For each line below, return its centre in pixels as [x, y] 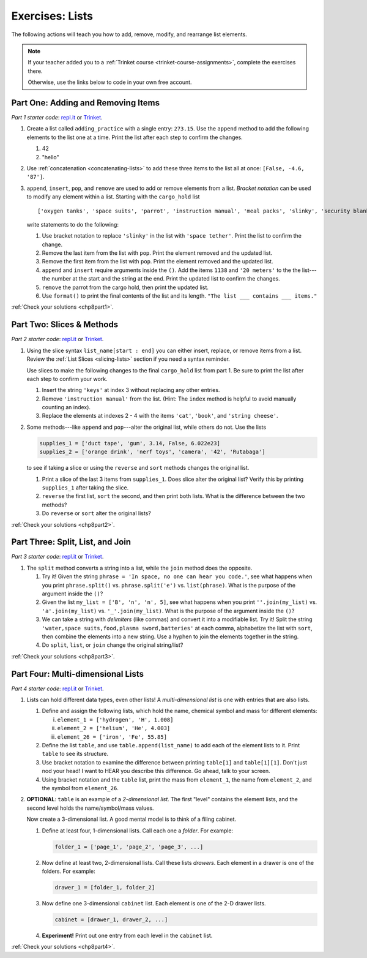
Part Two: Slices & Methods [65, 325]
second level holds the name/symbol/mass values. [90, 808]
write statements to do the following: [73, 224]
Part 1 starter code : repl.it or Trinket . [57, 118]
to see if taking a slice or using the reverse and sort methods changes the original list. [138, 468]
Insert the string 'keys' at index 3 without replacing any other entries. [131, 390]
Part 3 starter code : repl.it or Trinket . [57, 557]
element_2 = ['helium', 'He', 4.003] [114, 728]
